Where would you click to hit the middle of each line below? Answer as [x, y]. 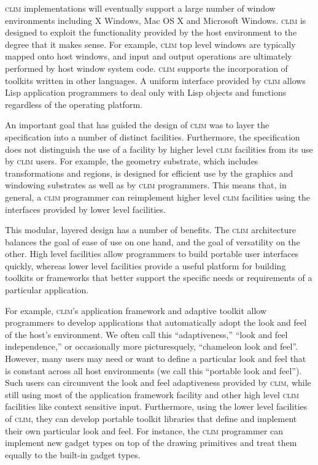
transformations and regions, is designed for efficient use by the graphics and [149, 173]
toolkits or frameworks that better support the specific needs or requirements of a [159, 278]
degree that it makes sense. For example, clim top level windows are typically [150, 44]
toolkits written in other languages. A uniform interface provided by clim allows [155, 80]
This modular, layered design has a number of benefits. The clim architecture [150, 230]
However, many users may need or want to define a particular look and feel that [156, 359]
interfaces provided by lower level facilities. [85, 209]
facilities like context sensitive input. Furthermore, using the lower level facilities [156, 406]
